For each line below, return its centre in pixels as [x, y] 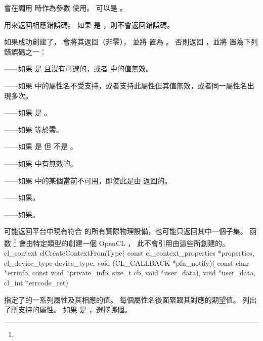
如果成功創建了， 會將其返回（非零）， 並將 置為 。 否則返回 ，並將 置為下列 [131, 42]
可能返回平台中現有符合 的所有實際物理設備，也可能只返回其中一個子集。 [126, 231]
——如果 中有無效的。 [41, 163]
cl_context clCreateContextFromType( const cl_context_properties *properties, [129, 253]
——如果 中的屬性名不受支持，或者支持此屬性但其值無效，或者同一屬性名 [126, 85]
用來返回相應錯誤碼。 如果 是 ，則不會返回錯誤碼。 [89, 25]
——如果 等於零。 [34, 129]
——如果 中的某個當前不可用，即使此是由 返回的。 [88, 180]
